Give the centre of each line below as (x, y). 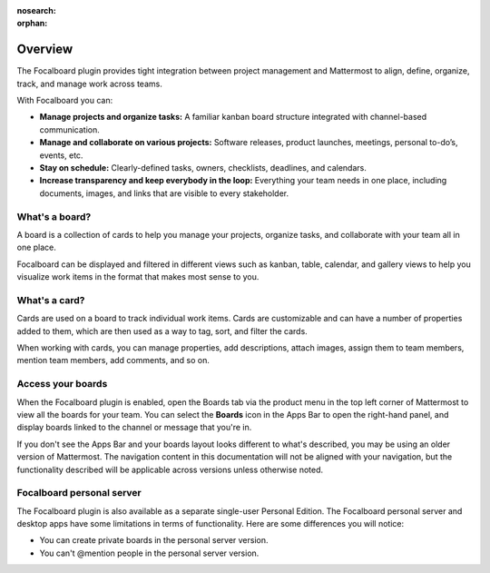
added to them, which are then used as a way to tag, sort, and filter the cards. (162, 331)
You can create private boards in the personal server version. (154, 540)
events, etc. (61, 155)
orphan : (32, 24)
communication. (69, 129)
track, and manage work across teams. (89, 84)
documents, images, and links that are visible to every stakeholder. (164, 193)
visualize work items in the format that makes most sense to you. (138, 277)
